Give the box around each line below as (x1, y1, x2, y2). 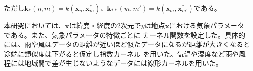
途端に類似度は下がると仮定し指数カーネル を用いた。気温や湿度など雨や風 (4, 48, 246, 58)
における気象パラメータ (169, 20, 244, 30)
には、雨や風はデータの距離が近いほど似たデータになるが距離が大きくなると (4, 39, 250, 49)
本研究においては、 (4, 20, 65, 30)
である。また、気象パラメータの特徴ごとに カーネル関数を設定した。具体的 (4, 29, 246, 40)
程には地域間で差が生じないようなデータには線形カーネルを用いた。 (4, 58, 223, 68)
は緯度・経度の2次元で (69, 20, 141, 30)
